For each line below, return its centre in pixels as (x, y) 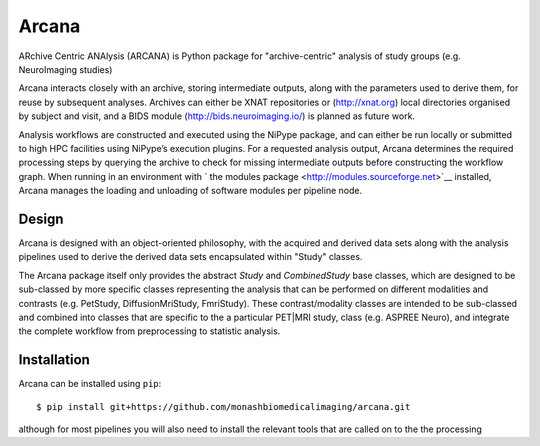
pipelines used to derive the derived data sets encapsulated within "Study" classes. (190, 257)
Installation (54, 360)
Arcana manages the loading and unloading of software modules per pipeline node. (190, 191)
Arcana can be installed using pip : (90, 384)
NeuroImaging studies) (65, 69)
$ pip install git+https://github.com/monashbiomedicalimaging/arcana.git (223, 406)
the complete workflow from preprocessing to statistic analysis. (149, 331)
